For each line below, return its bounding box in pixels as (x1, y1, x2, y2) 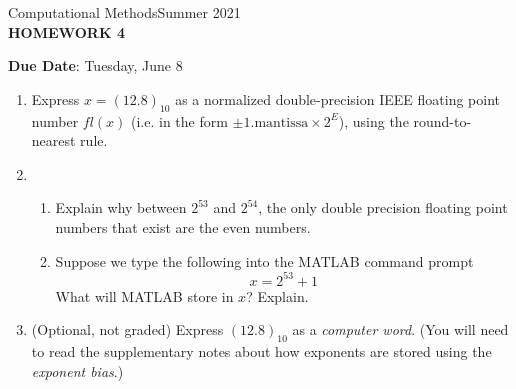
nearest (31, 130, 76, 151)
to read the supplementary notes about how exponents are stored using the (31, 341, 492, 362)
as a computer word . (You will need (292, 319, 509, 340)
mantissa (254, 115, 309, 130)
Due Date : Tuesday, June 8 (8, 55, 183, 76)
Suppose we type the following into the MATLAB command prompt (55, 250, 474, 271)
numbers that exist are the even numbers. (55, 216, 311, 237)
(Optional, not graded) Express (31, 319, 224, 340)
